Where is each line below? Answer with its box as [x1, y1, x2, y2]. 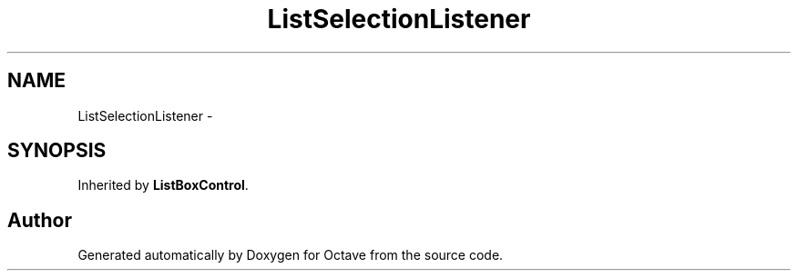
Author [7, 208, 72, 232]
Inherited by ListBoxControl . [77, 177, 249, 194]
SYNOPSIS [7, 139, 107, 163]
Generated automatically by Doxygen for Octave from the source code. [77, 247, 504, 263]
